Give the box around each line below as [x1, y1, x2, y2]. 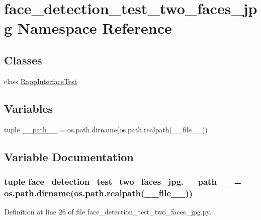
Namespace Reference [17, 18, 172, 38]
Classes [4, 52, 42, 67]
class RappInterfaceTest [4, 76, 77, 86]
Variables [4, 100, 53, 116]
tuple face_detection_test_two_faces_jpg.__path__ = [4, 175, 242, 187]
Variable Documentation [4, 149, 134, 164]
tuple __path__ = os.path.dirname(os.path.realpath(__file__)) [4, 124, 208, 134]
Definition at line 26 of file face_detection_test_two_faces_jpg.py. [4, 206, 212, 217]
